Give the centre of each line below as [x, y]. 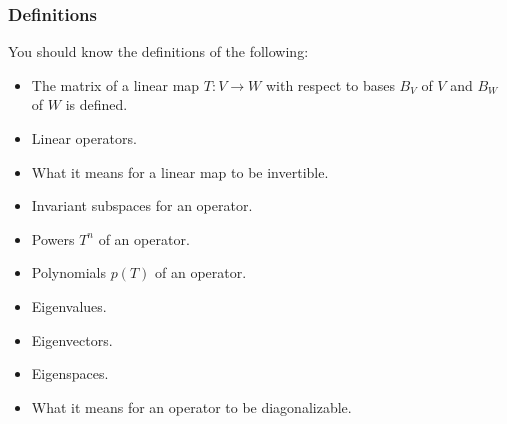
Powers [53, 238]
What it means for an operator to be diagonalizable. [191, 406]
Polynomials [68, 272]
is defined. [96, 104]
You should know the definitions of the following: [158, 51]
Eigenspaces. [70, 373]
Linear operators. [84, 138]
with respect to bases [330, 84]
